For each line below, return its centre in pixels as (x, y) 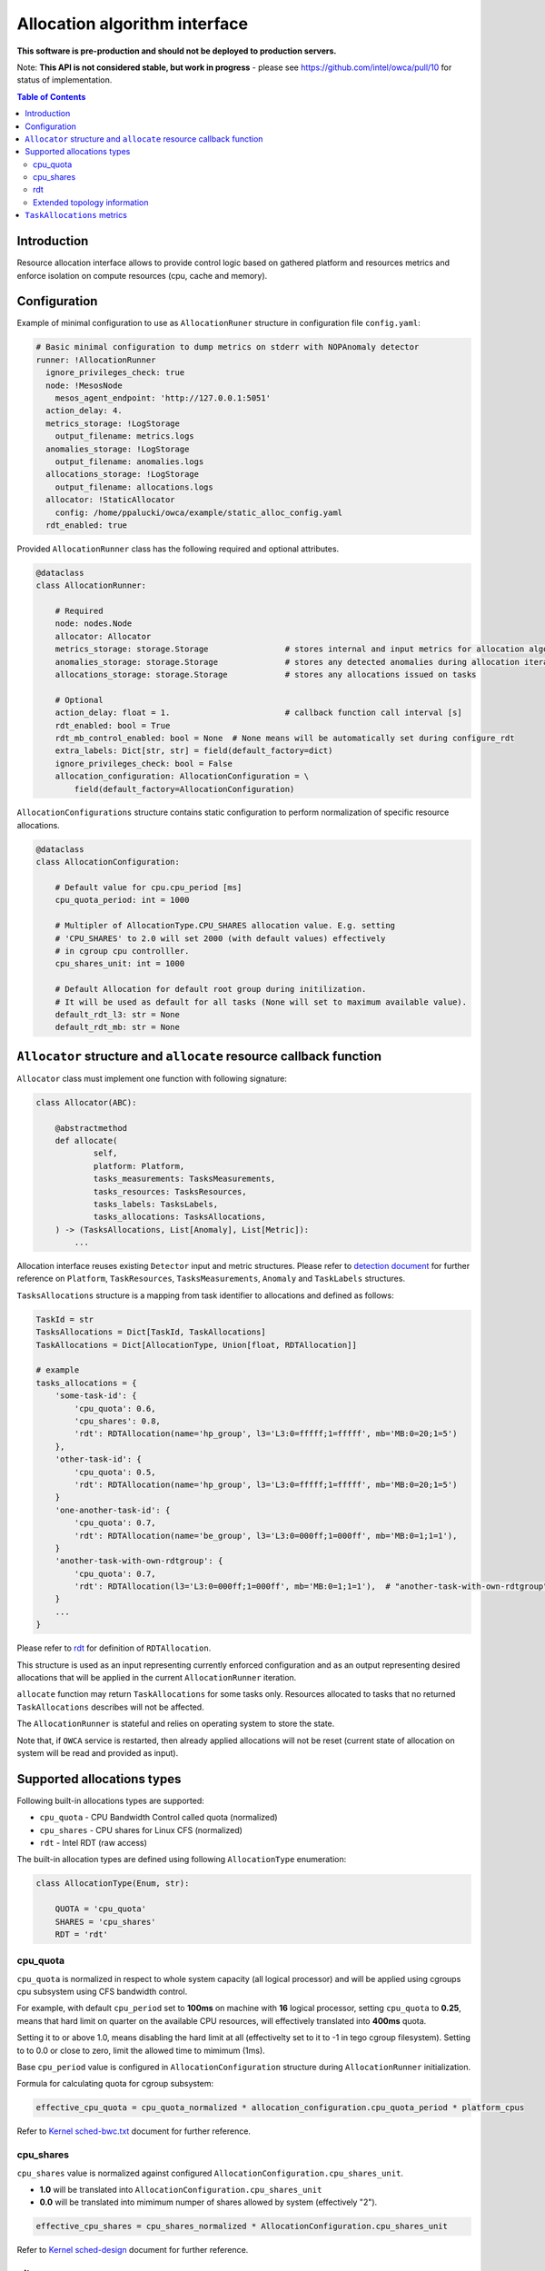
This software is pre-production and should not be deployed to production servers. (177, 51)
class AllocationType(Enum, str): (113, 1884)
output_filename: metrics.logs (124, 436)
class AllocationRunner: (91, 585)
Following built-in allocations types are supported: (110, 1800)
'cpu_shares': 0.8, (117, 1421)
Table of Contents (51, 96)
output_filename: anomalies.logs (129, 461)
